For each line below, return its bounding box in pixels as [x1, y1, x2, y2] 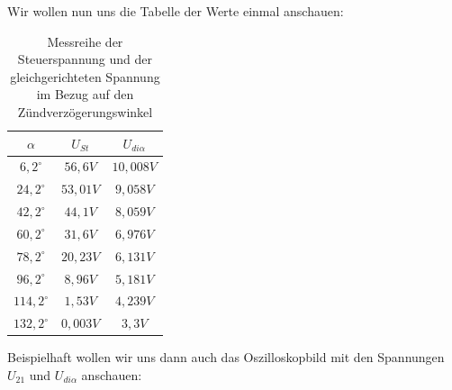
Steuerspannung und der [17, 50, 153, 68]
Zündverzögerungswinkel [17, 102, 153, 121]
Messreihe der [47, 32, 123, 50]
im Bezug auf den [36, 85, 134, 104]
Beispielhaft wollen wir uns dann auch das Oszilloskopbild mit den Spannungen [7, 348, 445, 367]
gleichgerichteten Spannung [10, 67, 160, 86]
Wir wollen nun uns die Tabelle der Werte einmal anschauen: [7, 2, 344, 20]
